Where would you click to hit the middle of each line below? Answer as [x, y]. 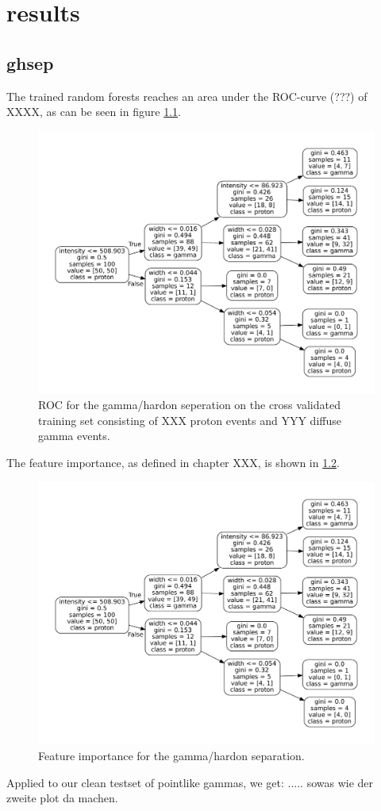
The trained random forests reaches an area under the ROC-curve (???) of [187, 96]
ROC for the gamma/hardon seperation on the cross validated [189, 405]
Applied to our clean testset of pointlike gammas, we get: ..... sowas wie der [190, 782]
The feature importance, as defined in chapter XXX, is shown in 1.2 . [173, 462]
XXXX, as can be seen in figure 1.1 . [94, 112]
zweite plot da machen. [62, 798]
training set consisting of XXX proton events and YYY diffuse [190, 420]
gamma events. [74, 436]
